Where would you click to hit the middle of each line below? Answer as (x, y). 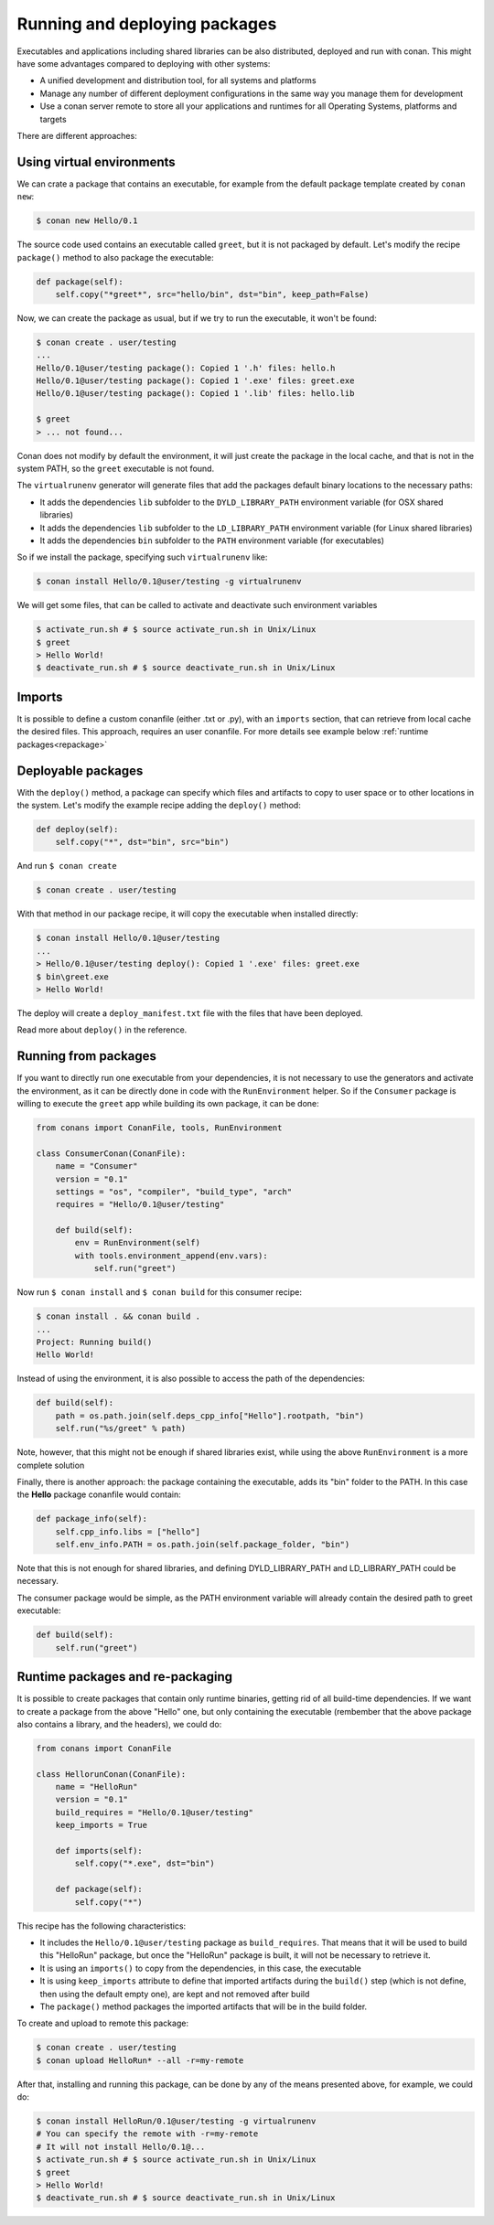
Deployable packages (80, 770)
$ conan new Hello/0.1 (87, 221)
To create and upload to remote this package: (103, 2023)
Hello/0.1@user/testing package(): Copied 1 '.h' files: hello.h (186, 368)
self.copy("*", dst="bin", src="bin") (142, 842)
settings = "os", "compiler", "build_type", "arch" (174, 1192)
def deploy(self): (77, 829)
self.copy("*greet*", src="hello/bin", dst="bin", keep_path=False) (212, 294)
